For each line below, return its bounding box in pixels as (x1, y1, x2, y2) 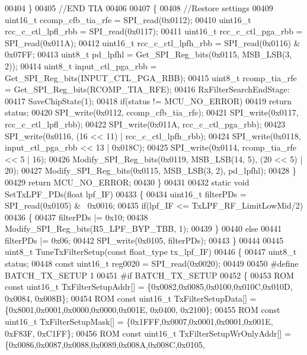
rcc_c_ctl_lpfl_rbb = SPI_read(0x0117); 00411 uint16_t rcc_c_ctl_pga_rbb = (5, 25, 303, 37)
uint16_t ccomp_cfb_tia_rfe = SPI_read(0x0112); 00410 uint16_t (5, 13, 251, 25)
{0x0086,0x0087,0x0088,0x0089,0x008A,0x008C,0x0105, (5, 338, 205, 351)
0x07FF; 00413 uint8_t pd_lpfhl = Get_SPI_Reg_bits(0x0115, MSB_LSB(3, (5, 48, 292, 60)
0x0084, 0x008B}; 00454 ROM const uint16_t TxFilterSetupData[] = (5, 292, 257, 304)
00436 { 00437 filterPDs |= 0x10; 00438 (5, 210, 148, 223)
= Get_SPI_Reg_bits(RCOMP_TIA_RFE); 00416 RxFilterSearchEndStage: (5, 83, 290, 95)
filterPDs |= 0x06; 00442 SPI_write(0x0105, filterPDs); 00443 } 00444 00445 (5, 234, 284, 246)
